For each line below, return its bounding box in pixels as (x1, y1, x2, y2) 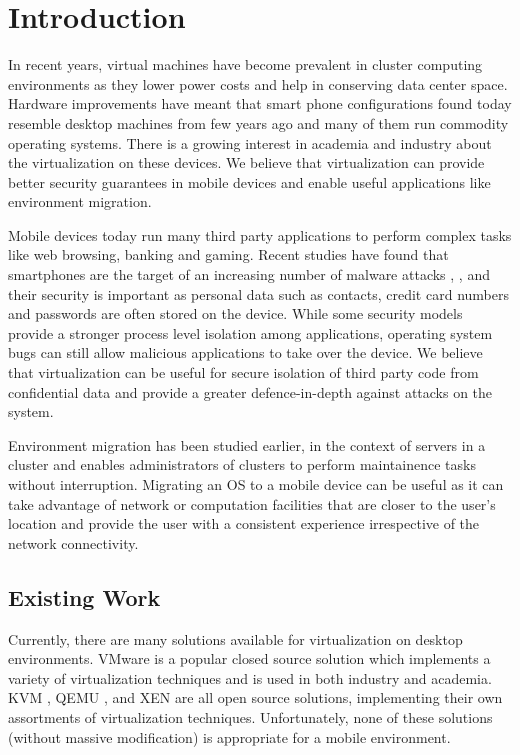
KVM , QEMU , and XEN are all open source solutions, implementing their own (8, 687, 503, 708)
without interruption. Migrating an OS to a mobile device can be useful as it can (8, 474, 504, 494)
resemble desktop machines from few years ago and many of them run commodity (8, 112, 509, 133)
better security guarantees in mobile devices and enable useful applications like (8, 171, 491, 192)
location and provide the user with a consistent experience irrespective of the (8, 513, 480, 534)
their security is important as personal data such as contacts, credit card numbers (8, 283, 509, 304)
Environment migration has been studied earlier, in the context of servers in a (8, 434, 486, 455)
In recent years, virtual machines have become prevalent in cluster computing (8, 54, 483, 75)
